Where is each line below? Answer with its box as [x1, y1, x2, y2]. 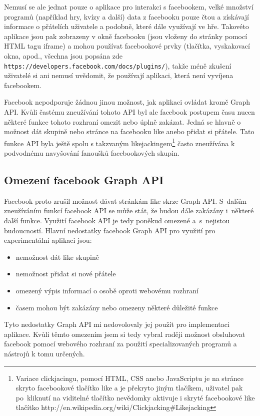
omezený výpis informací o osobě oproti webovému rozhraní [15, 285, 198, 295]
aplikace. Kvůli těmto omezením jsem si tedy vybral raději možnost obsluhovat [4, 328, 245, 339]
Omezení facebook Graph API [4, 172, 164, 188]
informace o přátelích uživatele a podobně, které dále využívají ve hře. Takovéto [4, 21, 249, 32]
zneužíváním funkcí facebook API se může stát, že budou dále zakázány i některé [4, 205, 254, 216]
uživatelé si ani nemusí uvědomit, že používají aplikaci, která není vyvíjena [4, 70, 233, 81]
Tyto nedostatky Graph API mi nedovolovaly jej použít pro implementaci [4, 319, 229, 329]
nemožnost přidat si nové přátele [15, 268, 116, 279]
